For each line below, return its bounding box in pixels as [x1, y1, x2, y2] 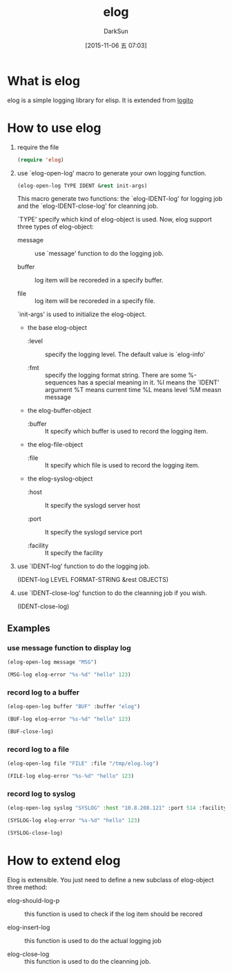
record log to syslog [7, 788, 76, 798]
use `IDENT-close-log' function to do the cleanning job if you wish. [17, 589, 207, 597]
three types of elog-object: [17, 222, 95, 231]
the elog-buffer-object [27, 407, 92, 415]
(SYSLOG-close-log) [7, 829, 64, 836]
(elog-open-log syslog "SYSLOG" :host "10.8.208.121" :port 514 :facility [7, 805, 227, 812]
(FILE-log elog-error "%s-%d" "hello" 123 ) [7, 772, 135, 779]
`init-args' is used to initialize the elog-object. [17, 310, 146, 318]
